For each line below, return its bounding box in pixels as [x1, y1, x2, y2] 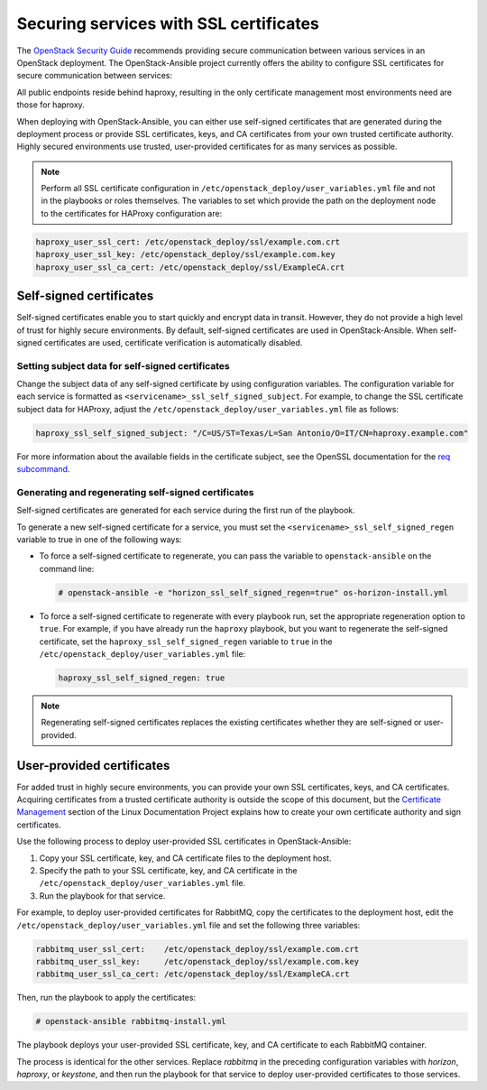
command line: [39, 563, 95, 574]
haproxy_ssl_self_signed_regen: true [58, 673, 225, 683]
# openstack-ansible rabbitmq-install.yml [35, 1016, 226, 1027]
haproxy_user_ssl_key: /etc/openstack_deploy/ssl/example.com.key [35, 249, 335, 260]
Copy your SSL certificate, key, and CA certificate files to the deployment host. [39, 853, 332, 864]
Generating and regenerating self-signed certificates [16, 485, 254, 498]
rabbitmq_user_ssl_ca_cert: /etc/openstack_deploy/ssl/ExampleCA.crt [35, 969, 350, 979]
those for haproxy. [16, 99, 85, 110]
